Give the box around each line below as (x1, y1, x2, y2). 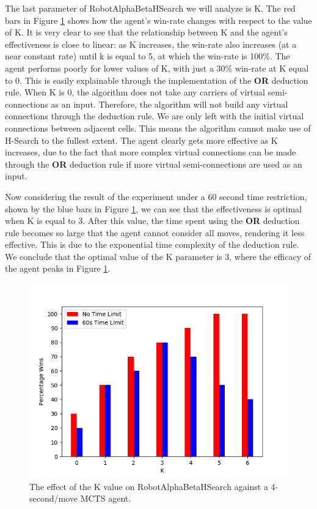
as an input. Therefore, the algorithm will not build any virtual (51, 97, 288, 110)
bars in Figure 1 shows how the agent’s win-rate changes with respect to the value (5, 13, 312, 26)
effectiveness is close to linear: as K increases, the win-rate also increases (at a (5, 37, 297, 50)
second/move (29, 492, 78, 505)
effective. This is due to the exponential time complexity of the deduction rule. (5, 238, 299, 251)
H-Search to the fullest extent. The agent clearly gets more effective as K (5, 133, 278, 146)
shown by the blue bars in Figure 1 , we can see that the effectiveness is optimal (5, 202, 302, 215)
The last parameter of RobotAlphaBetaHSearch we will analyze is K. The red (5, 2, 296, 14)
